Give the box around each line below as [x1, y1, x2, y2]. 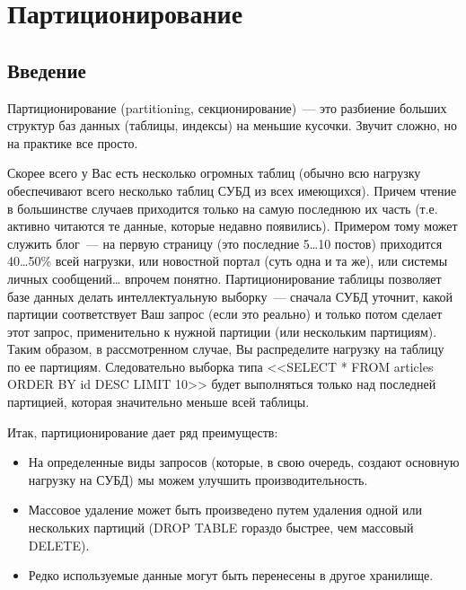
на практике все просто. [7, 133, 138, 152]
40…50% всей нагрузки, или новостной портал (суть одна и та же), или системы [7, 251, 448, 270]
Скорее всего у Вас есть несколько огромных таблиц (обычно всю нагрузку [7, 163, 421, 182]
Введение [7, 56, 86, 84]
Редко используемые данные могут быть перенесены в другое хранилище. [28, 566, 434, 585]
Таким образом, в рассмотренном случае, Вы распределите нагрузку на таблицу [7, 339, 444, 358]
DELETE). [28, 535, 90, 554]
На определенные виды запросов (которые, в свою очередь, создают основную [28, 453, 460, 471]
